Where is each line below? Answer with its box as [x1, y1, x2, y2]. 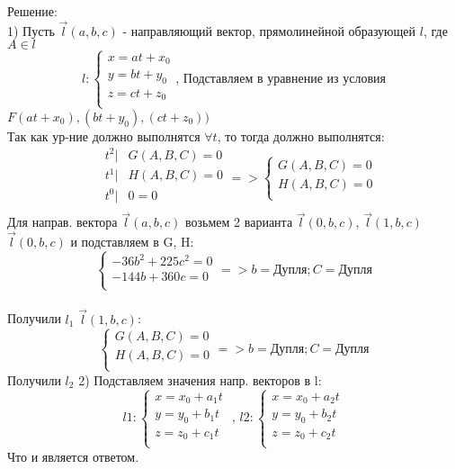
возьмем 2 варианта [185, 212, 293, 231]
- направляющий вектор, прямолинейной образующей [122, 21, 416, 40]
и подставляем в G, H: [70, 232, 194, 250]
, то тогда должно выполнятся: [217, 126, 385, 145]
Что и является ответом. [7, 446, 139, 465]
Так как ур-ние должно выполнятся [7, 126, 201, 145]
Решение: [7, 2, 58, 20]
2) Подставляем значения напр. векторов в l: [78, 370, 322, 389]
